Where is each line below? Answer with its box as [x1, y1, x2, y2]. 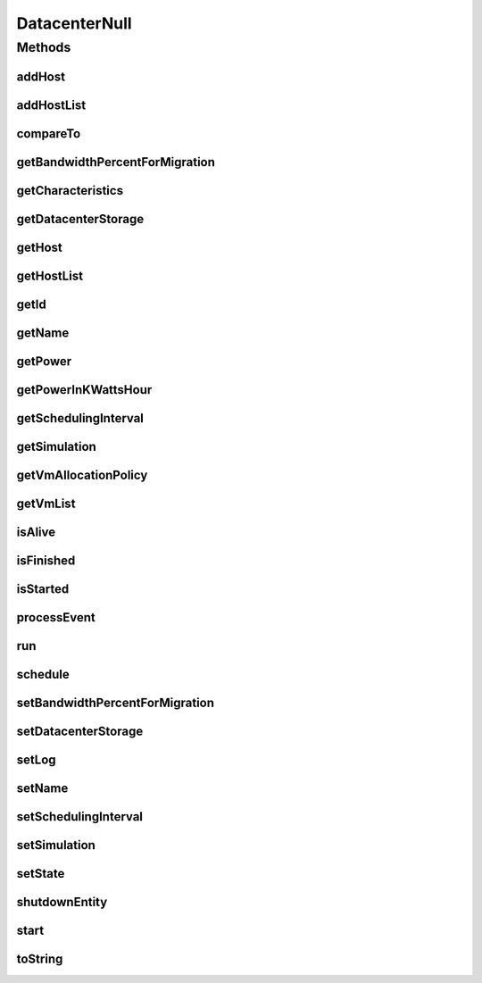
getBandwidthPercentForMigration [16, 154, 216, 170]
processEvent [16, 610, 96, 625]
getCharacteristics [16, 183, 124, 198]
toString [16, 952, 63, 967]
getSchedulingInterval [16, 411, 145, 426]
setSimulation [16, 837, 96, 853]
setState [16, 866, 65, 881]
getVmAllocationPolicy [16, 467, 148, 482]
